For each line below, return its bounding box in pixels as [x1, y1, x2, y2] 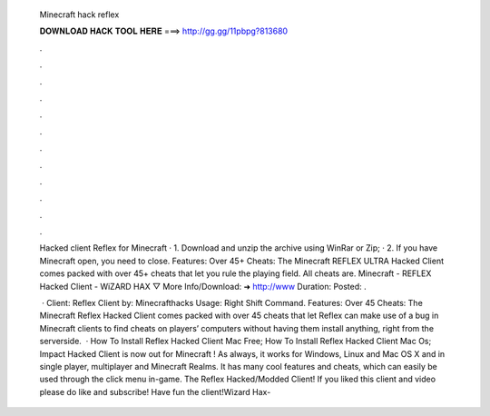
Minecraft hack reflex [39, 9, 120, 20]
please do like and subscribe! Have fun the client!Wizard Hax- [39, 386, 271, 397]
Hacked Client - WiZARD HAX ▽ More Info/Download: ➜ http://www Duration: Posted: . [39, 281, 367, 292]
